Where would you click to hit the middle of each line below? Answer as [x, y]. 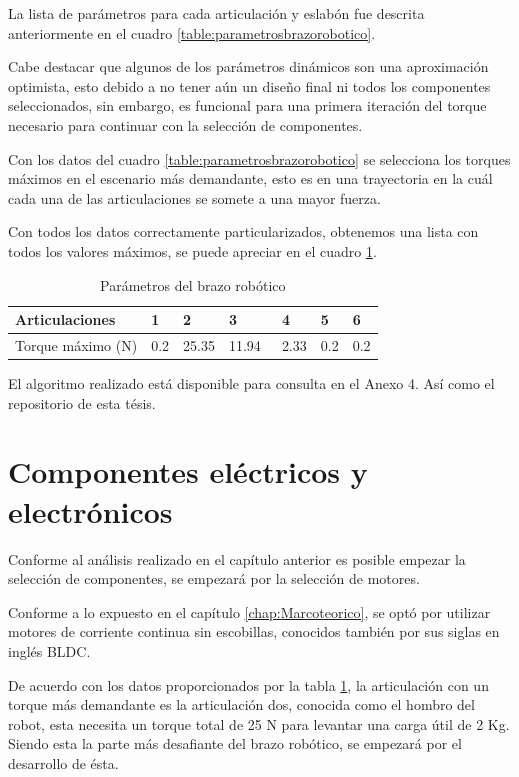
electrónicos [90, 510]
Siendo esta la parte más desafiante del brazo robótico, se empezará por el [235, 743]
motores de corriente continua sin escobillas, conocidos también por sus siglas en [254, 631]
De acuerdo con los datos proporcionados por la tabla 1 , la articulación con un [248, 684]
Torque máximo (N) [76, 344]
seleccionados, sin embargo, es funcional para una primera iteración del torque [247, 105]
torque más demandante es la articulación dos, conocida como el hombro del [241, 704]
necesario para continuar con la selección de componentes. [185, 124]
